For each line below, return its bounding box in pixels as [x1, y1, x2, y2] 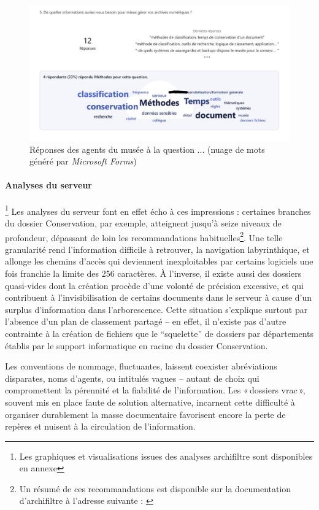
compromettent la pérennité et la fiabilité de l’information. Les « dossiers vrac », [5, 384, 306, 396]
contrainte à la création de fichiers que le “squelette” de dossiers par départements [5, 326, 314, 339]
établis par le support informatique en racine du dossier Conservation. [5, 339, 268, 352]
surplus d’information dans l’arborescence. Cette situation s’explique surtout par [5, 303, 308, 315]
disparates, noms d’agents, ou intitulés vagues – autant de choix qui [5, 371, 259, 384]
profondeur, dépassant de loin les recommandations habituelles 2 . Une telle [5, 229, 283, 244]
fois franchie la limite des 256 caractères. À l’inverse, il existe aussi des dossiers [5, 266, 302, 279]
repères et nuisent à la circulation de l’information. [5, 420, 196, 433]
